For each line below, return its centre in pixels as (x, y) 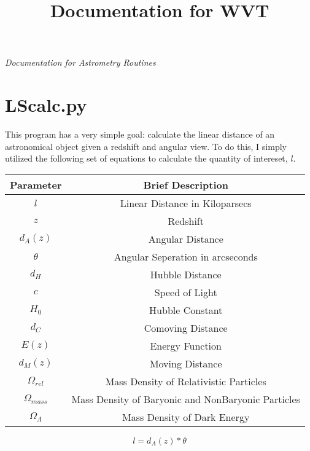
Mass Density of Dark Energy (186, 417)
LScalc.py (46, 105)
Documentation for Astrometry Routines (80, 62)
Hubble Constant (186, 310)
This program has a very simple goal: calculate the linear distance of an (140, 134)
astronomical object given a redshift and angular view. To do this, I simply (146, 146)
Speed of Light (186, 292)
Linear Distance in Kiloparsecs (186, 203)
